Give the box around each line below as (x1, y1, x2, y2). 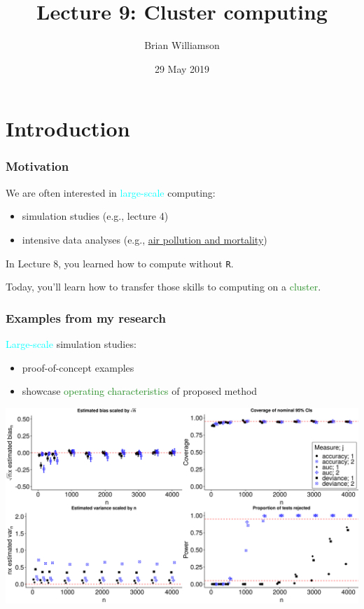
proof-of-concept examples (22, 360, 134, 374)
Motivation (6, 157, 69, 175)
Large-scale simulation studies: (6, 336, 136, 351)
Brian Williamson (144, 38, 220, 52)
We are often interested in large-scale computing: (6, 185, 216, 199)
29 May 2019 (154, 61, 210, 76)
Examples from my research (6, 309, 166, 326)
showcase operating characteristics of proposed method (22, 384, 258, 398)
